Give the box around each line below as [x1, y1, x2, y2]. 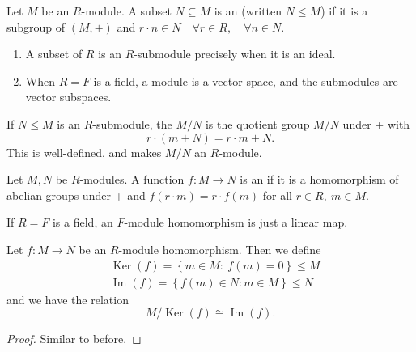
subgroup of [6, 18, 66, 35]
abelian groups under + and [6, 186, 146, 203]
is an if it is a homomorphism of [240, 171, 399, 188]
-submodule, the [92, 115, 172, 132]
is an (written [214, 2, 282, 19]
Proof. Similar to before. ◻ [6, 330, 142, 347]
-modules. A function [79, 171, 185, 188]
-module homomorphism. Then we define [118, 240, 321, 257]
